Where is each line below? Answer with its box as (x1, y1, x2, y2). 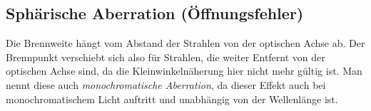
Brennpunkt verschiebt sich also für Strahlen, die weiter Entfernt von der (6, 49, 325, 64)
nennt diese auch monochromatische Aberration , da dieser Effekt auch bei (6, 77, 326, 92)
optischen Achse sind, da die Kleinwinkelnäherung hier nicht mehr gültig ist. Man (6, 63, 362, 78)
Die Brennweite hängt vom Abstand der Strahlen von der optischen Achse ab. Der (6, 36, 365, 51)
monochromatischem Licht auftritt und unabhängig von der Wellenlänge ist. (6, 91, 338, 106)
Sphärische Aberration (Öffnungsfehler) (6, 2, 304, 24)
